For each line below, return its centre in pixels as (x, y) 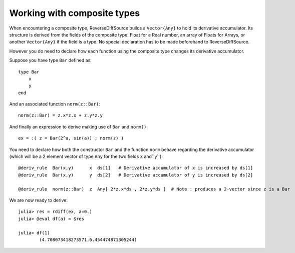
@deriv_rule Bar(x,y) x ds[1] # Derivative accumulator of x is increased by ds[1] (136, 168)
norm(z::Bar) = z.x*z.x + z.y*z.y (60, 115)
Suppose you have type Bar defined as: (51, 60)
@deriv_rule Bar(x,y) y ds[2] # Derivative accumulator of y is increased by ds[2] (136, 175)
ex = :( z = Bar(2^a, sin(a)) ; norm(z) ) (71, 138)
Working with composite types (75, 13)
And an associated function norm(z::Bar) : (55, 104)
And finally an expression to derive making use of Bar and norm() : (78, 126)
